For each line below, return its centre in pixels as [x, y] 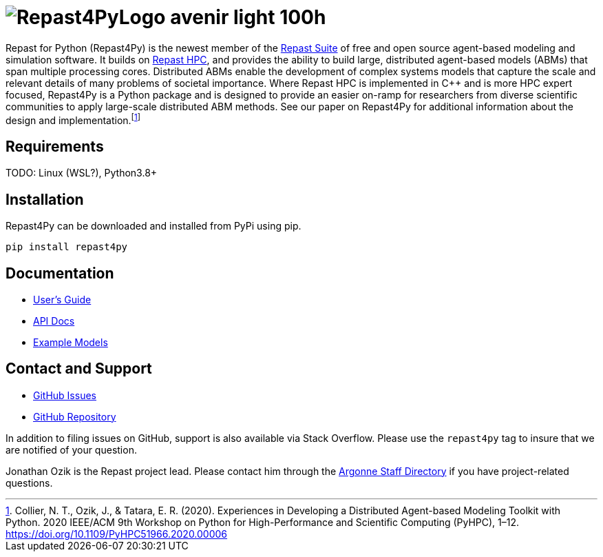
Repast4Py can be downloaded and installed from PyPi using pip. [154, 226]
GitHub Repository [75, 416]
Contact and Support [79, 369]
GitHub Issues [65, 395]
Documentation [60, 273]
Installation [45, 199]
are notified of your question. [71, 449]
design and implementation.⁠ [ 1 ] [73, 119]
